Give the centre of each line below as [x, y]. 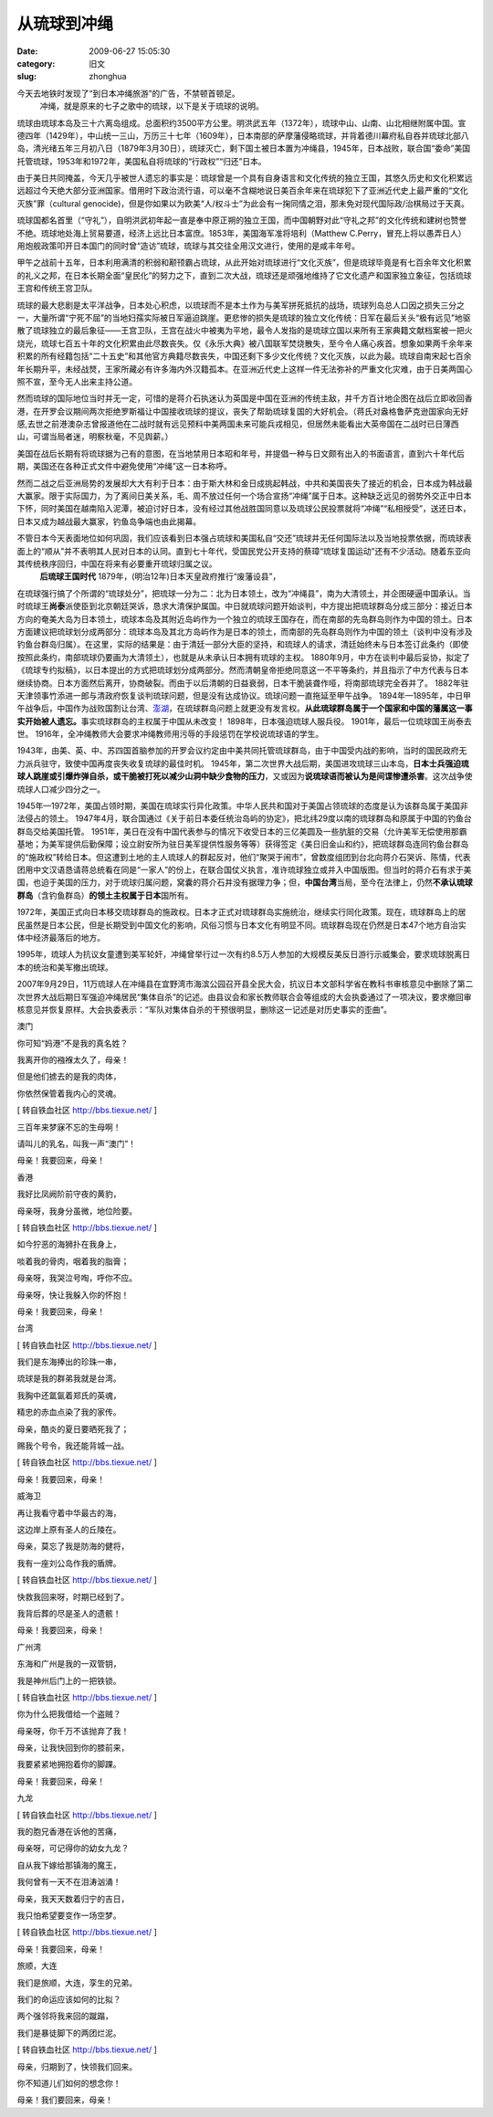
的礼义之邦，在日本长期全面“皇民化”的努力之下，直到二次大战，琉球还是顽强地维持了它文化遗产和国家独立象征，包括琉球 [244, 275]
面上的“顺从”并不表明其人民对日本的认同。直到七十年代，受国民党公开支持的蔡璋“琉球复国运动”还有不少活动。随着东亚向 [244, 551]
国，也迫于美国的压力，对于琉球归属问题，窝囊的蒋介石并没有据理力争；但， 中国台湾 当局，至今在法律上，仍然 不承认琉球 [245, 882]
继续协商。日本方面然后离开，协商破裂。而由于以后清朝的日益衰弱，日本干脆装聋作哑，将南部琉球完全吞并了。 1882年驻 [243, 683]
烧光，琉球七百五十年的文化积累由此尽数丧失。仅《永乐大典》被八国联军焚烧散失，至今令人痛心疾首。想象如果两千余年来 [245, 343]
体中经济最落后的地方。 [61, 937]
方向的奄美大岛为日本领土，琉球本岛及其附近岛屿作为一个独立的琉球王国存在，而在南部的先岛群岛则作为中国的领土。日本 [245, 619]
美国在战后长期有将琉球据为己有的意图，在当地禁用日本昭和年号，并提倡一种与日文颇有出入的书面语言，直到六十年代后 [241, 453]
